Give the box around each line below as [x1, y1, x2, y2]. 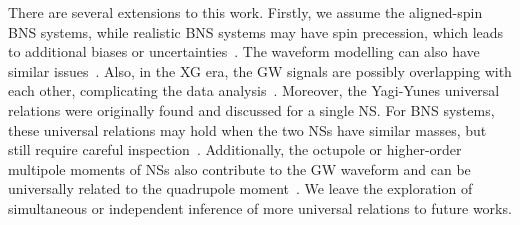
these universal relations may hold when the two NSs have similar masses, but [8, 119, 487, 140]
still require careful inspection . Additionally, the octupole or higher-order [8, 139, 462, 160]
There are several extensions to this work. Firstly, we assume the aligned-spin [8, 2, 483, 22]
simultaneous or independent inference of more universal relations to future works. [8, 197, 512, 218]
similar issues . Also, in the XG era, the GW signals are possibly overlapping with [8, 60, 512, 81]
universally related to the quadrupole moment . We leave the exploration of [8, 178, 473, 199]
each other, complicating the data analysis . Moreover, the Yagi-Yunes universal [8, 80, 500, 101]
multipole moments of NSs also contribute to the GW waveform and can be [8, 158, 471, 179]
